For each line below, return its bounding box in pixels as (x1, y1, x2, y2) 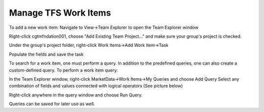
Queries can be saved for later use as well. (9, 101, 95, 107)
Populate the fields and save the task (9, 51, 84, 57)
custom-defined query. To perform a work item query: (9, 67, 118, 73)
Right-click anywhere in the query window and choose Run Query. (9, 92, 143, 98)
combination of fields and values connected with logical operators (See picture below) (9, 83, 183, 89)
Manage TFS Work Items (9, 7, 111, 18)
